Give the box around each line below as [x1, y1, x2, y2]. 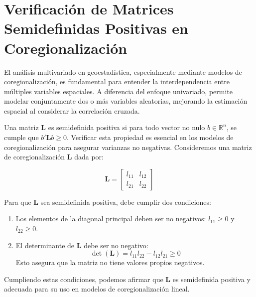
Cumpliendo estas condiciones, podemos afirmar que [4, 274, 163, 284]
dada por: [74, 151, 104, 162]
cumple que [4, 132, 39, 143]
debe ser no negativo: [84, 240, 148, 250]
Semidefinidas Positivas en [4, 18, 188, 38]
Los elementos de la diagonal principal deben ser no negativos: [15, 213, 206, 224]
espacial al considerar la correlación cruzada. [4, 105, 140, 116]
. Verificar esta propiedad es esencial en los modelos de [67, 132, 234, 143]
